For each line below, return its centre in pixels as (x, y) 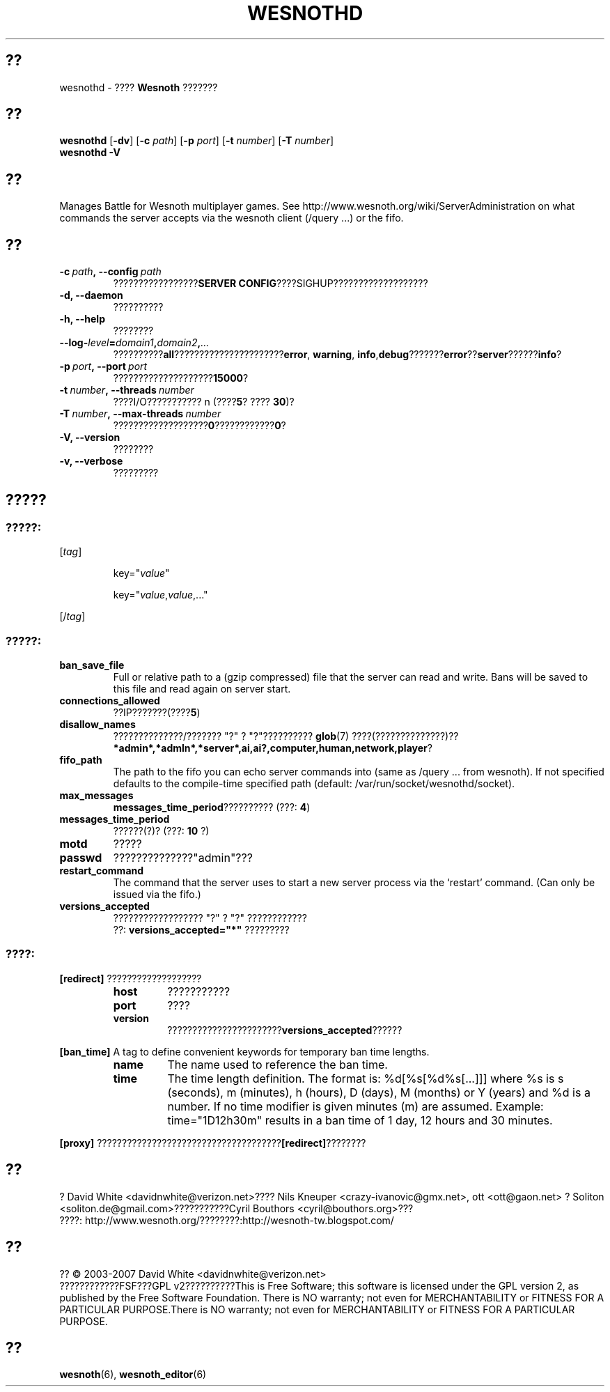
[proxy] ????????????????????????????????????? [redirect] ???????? (213, 1143)
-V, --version (90, 438)
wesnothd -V (90, 153)
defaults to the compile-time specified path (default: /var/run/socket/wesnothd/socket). (314, 784)
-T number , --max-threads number (140, 414)
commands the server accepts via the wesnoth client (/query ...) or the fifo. (232, 218)
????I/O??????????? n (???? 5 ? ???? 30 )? (204, 402)
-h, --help (82, 319)
